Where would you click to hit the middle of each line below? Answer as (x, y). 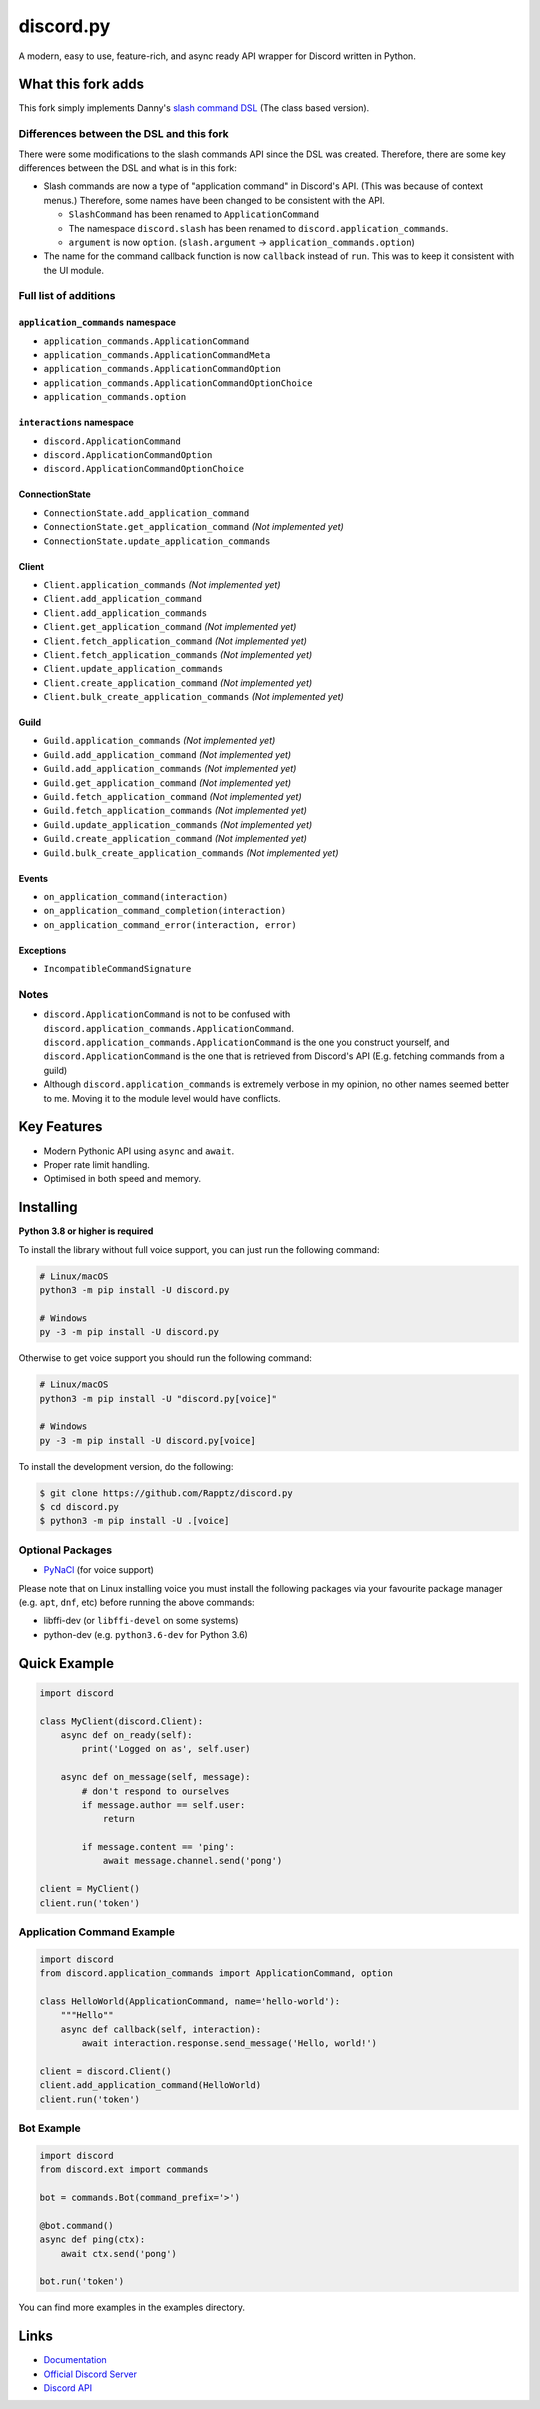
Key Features (60, 1126)
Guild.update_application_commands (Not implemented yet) (178, 824)
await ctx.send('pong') (118, 2253)
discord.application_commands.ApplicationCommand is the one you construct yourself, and (246, 1042)
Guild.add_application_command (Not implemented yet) (167, 754)
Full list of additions (67, 296)
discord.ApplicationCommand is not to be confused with (167, 1014)
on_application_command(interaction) (136, 896)
